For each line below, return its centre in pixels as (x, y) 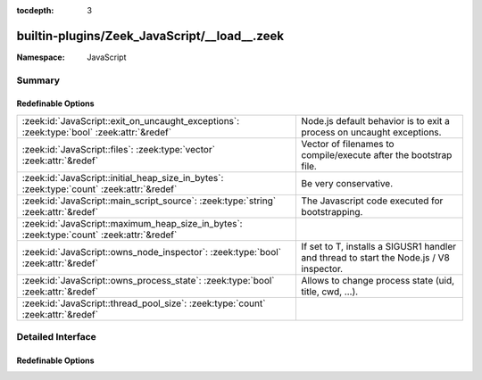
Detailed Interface (57, 337)
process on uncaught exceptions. (371, 132)
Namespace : (41, 57)
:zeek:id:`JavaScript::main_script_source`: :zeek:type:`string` (149, 201)
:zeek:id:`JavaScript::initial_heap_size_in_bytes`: (123, 178)
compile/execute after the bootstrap (377, 154)
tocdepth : (35, 10)
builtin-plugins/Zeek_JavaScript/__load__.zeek (150, 36)
